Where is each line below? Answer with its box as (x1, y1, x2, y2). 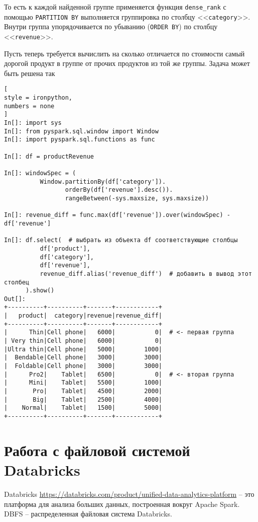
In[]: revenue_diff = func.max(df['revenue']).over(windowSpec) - (4, 211, 231, 219)
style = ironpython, (4, 94, 73, 102)
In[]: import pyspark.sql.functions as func (4, 136, 155, 143)
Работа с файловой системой (4, 439, 190, 460)
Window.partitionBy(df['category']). (40, 178, 166, 185)
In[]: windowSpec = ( (4, 169, 76, 177)
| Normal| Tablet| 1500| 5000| (4, 404, 162, 412)
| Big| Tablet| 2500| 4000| (4, 396, 162, 403)
